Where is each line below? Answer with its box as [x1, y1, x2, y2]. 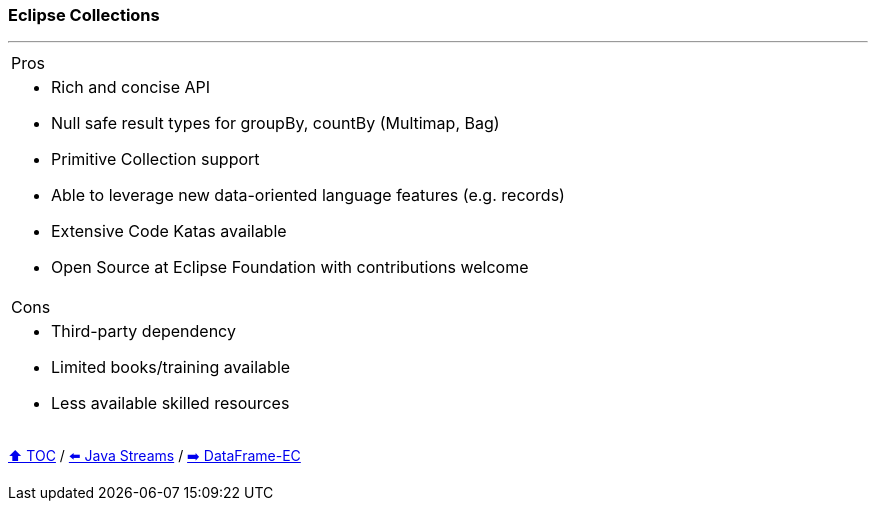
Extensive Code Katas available [51, 221, 287, 242]
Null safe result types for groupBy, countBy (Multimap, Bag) [51, 113, 500, 134]
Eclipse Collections [8, 5, 160, 25]
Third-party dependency [51, 321, 236, 342]
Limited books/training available [51, 357, 291, 378]
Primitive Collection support [51, 149, 260, 170]
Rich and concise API [51, 77, 211, 98]
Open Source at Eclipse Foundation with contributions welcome [51, 257, 529, 278]
